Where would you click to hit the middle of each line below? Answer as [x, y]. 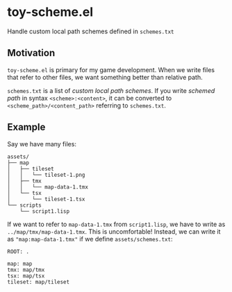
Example [26, 127]
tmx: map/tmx [26, 270]
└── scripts [24, 205]
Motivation [31, 53]
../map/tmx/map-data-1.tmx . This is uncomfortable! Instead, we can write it [114, 231]
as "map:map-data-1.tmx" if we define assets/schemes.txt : [90, 239]
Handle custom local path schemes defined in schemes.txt [91, 31]
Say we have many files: [42, 144]
